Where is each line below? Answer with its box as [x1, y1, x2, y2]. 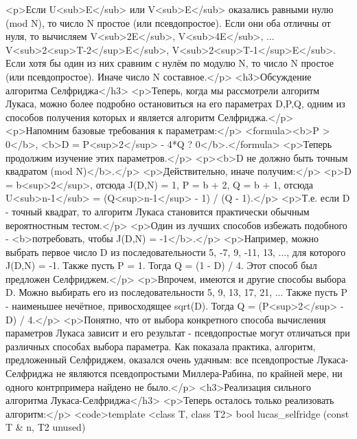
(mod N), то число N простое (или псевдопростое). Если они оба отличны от [5, 15, 331, 30]
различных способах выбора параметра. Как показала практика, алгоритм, [5, 339, 316, 353]
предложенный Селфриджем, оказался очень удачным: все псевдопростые [5, 352, 314, 367]
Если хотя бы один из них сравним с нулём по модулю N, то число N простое [5, 56, 334, 70]
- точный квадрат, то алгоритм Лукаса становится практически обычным [5, 204, 310, 218]
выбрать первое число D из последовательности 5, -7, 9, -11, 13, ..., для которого [5, 244, 346, 259]
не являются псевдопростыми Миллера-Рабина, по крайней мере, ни [56, 366, 343, 381]
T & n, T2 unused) [5, 420, 86, 434]
